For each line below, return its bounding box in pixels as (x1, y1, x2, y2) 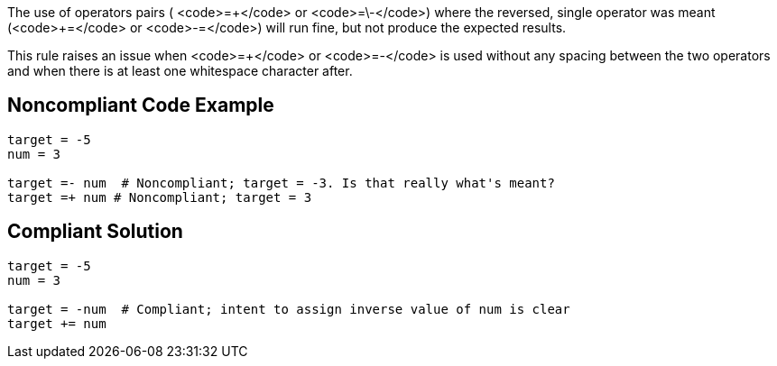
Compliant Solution (7, 220, 183, 243)
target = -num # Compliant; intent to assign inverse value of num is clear (7, 301, 570, 316)
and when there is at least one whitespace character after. (7, 63, 353, 78)
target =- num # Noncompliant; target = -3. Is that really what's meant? (7, 175, 555, 190)
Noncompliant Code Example (7, 94, 274, 117)
